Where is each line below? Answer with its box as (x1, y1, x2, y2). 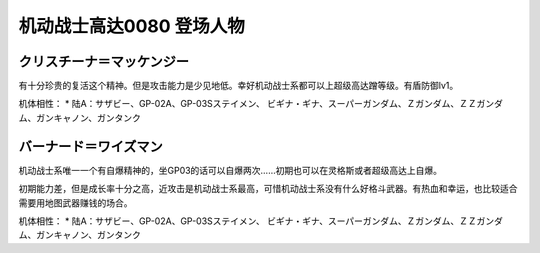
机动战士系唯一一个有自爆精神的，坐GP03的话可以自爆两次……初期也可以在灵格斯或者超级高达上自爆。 (18, 164, 443, 176)
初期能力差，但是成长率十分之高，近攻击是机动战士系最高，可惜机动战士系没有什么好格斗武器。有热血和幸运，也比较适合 (18, 183, 518, 195)
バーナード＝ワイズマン (18, 138, 164, 155)
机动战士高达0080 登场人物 (18, 15, 245, 37)
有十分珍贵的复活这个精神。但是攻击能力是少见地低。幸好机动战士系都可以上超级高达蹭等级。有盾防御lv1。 (18, 80, 459, 92)
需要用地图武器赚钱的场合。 (18, 196, 133, 209)
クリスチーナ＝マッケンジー (18, 53, 190, 70)
